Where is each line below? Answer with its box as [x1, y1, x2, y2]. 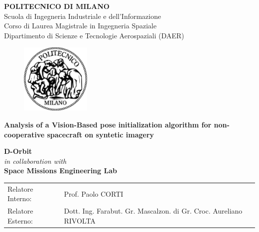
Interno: [7, 193, 32, 204]
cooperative [4, 129, 45, 139]
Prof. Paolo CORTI [64, 188, 124, 199]
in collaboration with [4, 155, 67, 166]
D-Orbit [4, 146, 32, 156]
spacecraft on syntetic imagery [47, 129, 154, 139]
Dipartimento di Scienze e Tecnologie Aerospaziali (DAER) [4, 30, 184, 40]
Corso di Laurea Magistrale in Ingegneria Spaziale [4, 20, 157, 31]
